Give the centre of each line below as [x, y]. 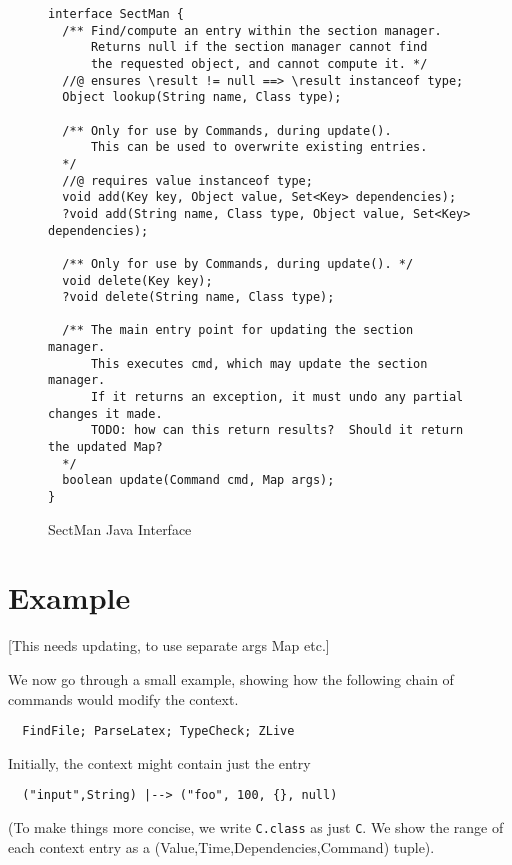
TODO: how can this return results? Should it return [277, 430]
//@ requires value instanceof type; [187, 180]
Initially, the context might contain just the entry [159, 762]
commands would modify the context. [123, 698]
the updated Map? [105, 447]
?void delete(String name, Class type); [198, 297]
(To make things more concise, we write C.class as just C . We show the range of [256, 827]
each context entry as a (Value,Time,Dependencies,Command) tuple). [221, 846]
